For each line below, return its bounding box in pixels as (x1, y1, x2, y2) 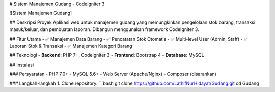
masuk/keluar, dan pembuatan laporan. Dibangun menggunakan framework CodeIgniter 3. (9, 26, 199, 33)
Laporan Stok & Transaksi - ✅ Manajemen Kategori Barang (9, 43, 132, 49)
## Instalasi (9, 62, 34, 68)
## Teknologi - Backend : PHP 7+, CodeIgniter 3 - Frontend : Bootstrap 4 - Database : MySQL (9, 52, 204, 58)
